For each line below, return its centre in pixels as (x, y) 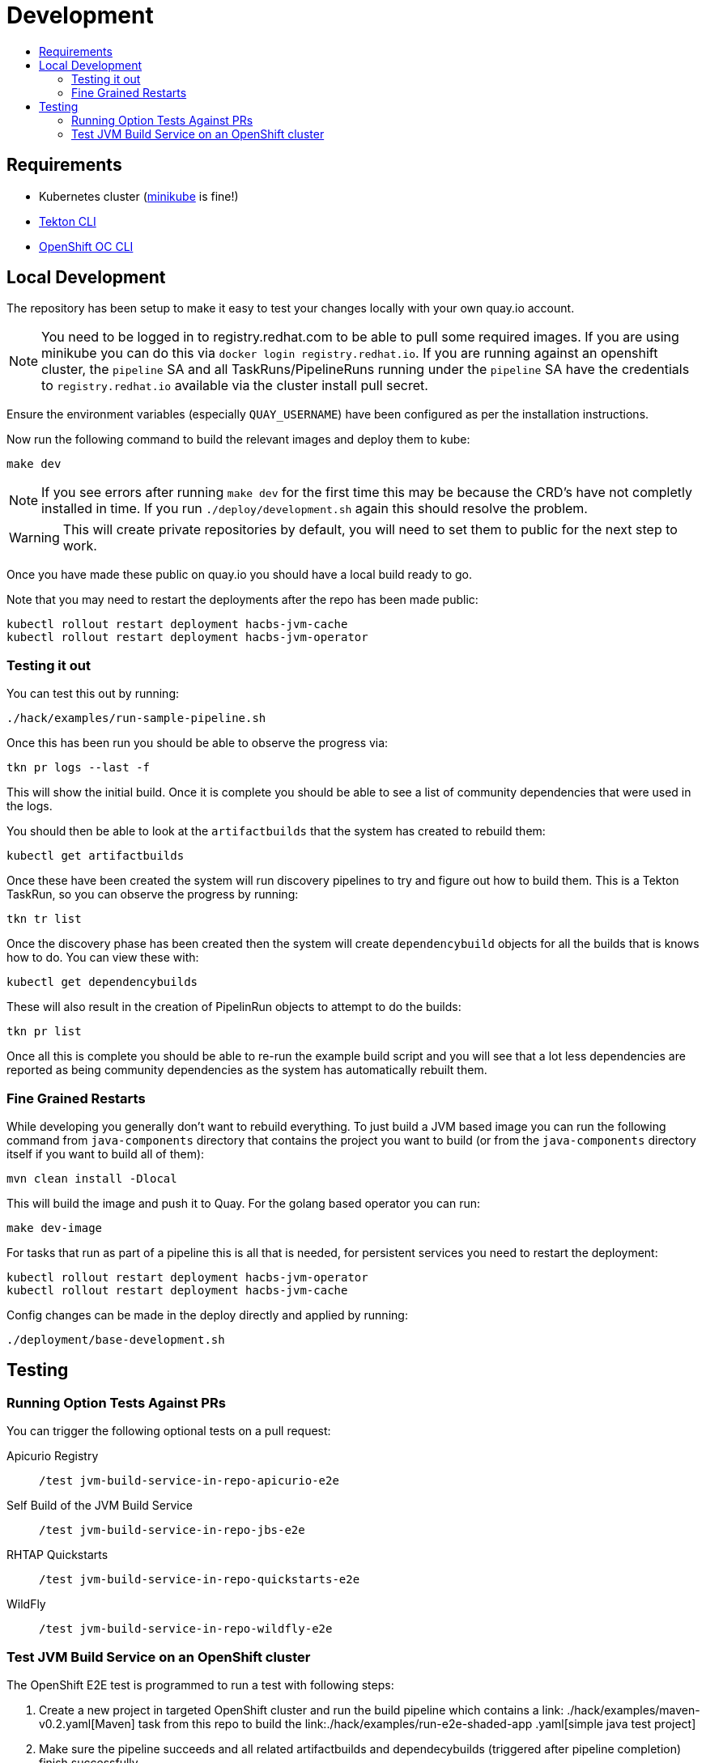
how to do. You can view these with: (103, 958)
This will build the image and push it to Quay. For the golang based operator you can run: (244, 1203)
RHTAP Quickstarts (57, 1555)
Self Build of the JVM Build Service (100, 1506)
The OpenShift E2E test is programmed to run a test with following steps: (200, 1684)
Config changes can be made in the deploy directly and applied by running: (207, 1315)
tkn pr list (44, 1032)
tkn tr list (44, 919)
